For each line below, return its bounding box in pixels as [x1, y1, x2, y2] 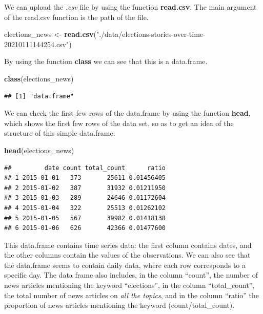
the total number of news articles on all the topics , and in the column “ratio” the [4, 289, 259, 300]
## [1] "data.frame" [4, 92, 74, 100]
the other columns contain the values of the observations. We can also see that [4, 249, 251, 260]
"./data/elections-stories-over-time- [96, 29, 206, 39]
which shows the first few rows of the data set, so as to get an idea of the [4, 117, 234, 128]
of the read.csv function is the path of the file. [4, 11, 149, 22]
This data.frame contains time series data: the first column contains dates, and [4, 239, 252, 250]
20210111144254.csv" [4, 38, 69, 49]
